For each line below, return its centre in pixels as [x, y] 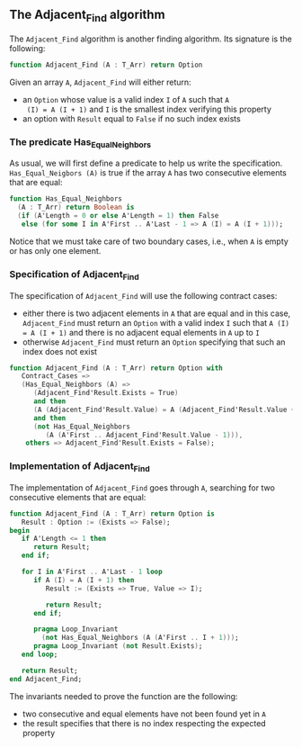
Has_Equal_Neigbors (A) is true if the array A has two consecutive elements [148, 173]
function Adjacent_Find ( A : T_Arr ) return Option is [112, 513]
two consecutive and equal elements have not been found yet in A [144, 714]
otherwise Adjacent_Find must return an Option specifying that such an [154, 342]
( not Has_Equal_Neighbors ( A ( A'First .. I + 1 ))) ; [141, 638]
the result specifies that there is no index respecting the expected [144, 723]
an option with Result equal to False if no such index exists [131, 118]
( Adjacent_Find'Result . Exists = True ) [106, 393]
